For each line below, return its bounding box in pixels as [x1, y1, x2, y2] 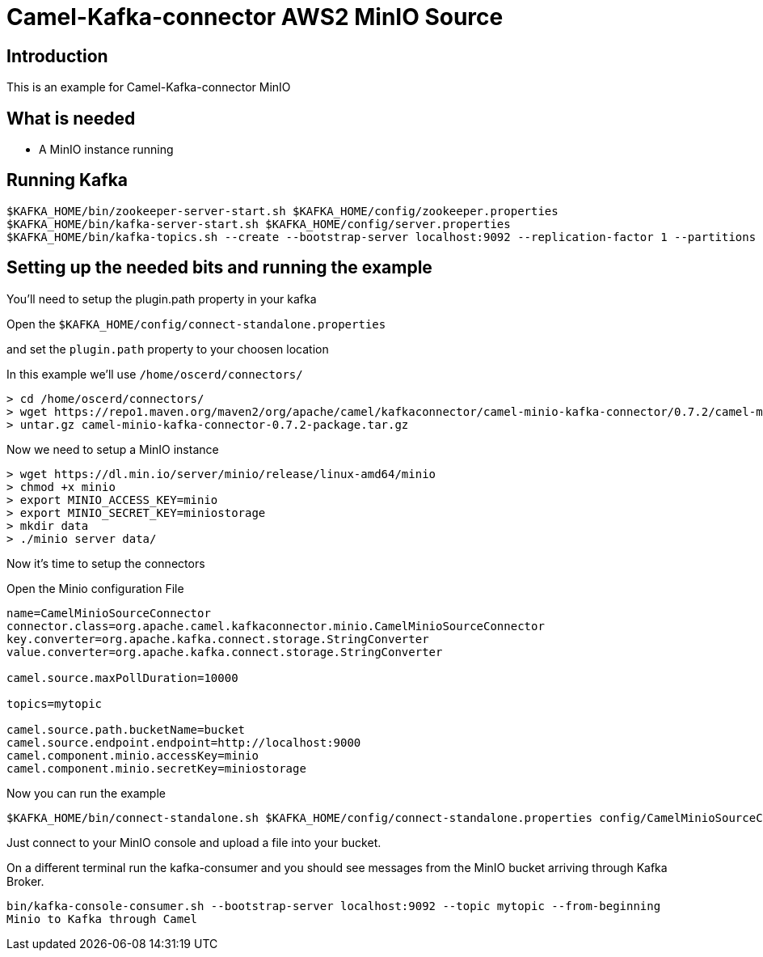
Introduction [6, 45, 108, 66]
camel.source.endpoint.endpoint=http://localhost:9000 [6, 735, 361, 749]
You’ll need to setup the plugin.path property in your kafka [6, 291, 317, 306]
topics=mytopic [6, 697, 103, 710]
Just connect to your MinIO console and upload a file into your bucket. [6, 835, 381, 849]
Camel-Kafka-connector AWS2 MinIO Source [6, 3, 504, 31]
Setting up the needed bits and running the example [6, 257, 432, 278]
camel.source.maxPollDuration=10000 [6, 671, 238, 684]
